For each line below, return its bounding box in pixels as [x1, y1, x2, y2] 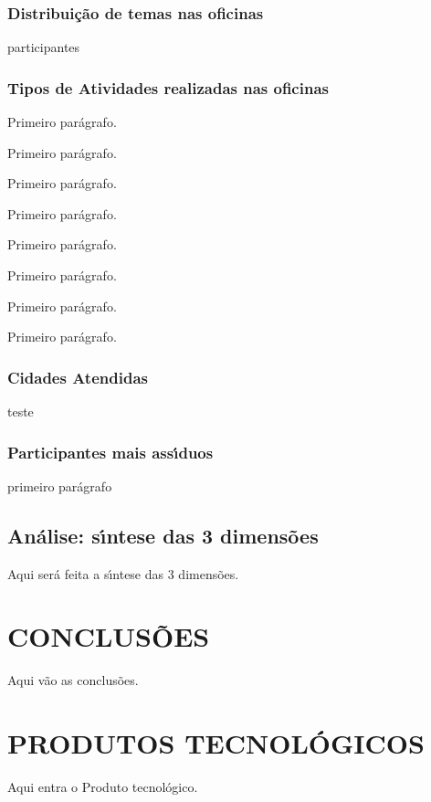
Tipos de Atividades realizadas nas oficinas [7, 76, 329, 99]
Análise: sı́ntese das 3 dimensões [7, 521, 319, 549]
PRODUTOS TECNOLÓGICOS [7, 724, 425, 762]
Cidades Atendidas [7, 365, 148, 388]
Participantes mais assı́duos [7, 440, 214, 463]
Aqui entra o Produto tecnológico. [7, 777, 198, 797]
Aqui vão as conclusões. [7, 670, 139, 690]
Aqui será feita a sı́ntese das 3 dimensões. [7, 564, 239, 583]
